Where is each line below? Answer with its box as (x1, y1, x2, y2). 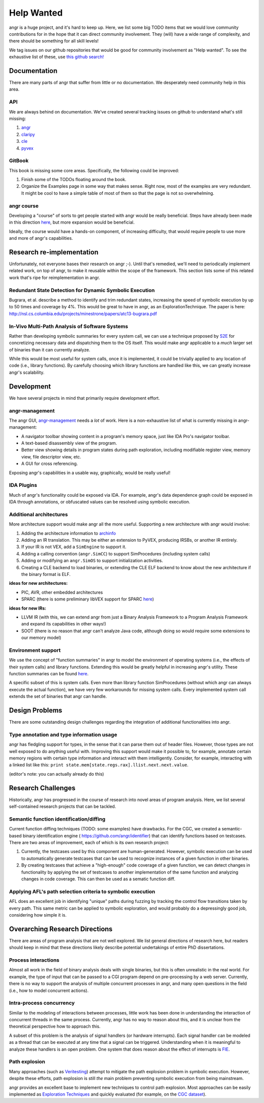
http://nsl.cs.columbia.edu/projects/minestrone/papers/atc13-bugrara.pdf (9, 311, 157, 317)
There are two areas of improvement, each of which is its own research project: (9, 840, 170, 846)
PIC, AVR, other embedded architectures (21, 589, 103, 595)
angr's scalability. (9, 369, 45, 375)
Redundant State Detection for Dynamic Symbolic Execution (9, 287, 155, 294)
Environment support (9, 646, 61, 653)
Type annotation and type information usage (9, 731, 117, 738)
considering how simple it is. (9, 912, 67, 918)
